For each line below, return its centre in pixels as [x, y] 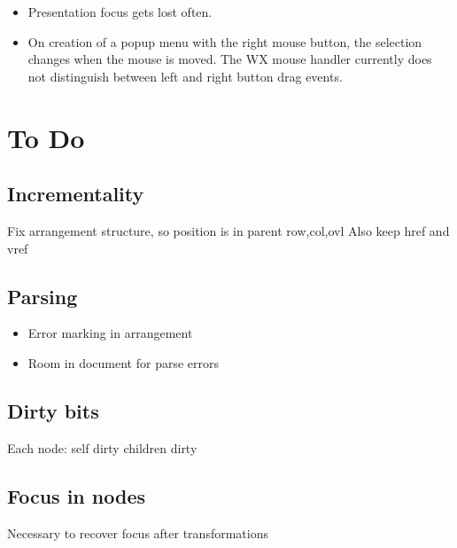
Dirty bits [53, 410]
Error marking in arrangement [110, 333]
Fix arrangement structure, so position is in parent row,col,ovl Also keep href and [228, 230]
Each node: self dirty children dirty [102, 447]
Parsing [43, 296]
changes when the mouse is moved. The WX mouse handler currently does [230, 59]
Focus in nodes [77, 495]
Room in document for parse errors [124, 362]
